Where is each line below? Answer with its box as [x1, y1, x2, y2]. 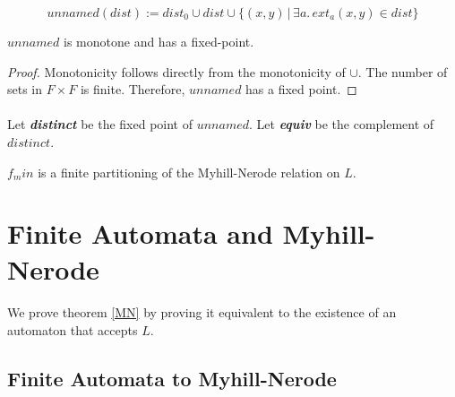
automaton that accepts [7, 320, 138, 339]
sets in [7, 80, 43, 99]
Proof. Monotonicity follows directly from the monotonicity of [7, 62, 346, 81]
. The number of [357, 62, 448, 81]
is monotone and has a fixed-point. [64, 32, 254, 50]
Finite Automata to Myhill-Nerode [7, 364, 337, 392]
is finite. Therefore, [80, 80, 185, 99]
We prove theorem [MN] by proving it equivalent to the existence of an [7, 303, 397, 322]
